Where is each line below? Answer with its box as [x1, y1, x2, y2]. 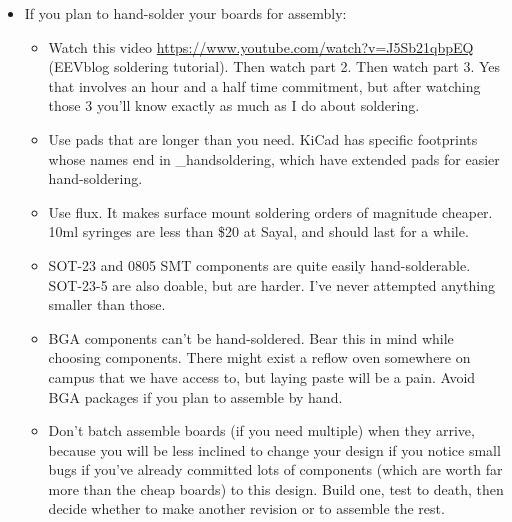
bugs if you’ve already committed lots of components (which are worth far [48, 459, 503, 480]
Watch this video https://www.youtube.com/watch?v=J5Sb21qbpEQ [48, 36, 474, 57]
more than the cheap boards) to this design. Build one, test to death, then [48, 478, 504, 499]
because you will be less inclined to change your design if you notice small [48, 439, 501, 460]
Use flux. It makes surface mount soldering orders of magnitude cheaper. [48, 201, 493, 222]
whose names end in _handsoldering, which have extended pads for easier [48, 148, 500, 169]
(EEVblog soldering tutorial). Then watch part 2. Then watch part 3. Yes [48, 56, 501, 77]
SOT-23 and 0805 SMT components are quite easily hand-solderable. [48, 254, 471, 275]
